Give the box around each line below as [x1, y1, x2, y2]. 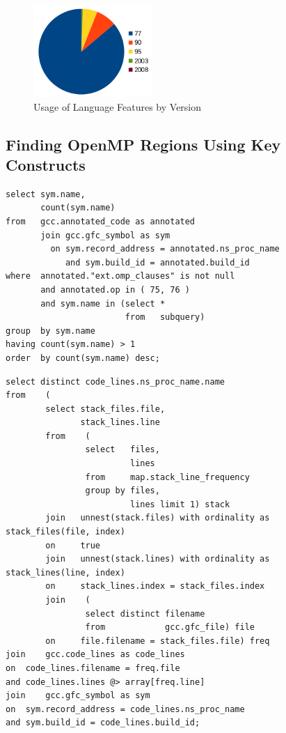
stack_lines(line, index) [6, 567, 125, 578]
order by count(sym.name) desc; [6, 353, 160, 363]
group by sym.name [6, 325, 95, 336]
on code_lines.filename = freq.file [6, 663, 180, 673]
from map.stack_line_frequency [85, 472, 250, 482]
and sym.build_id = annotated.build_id [65, 257, 250, 268]
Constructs [6, 153, 86, 175]
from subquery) [125, 312, 205, 323]
